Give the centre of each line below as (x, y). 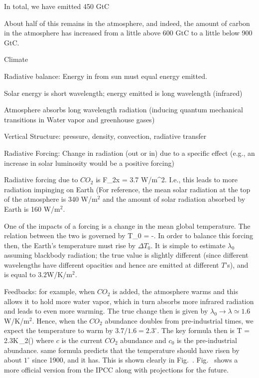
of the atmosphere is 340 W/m (51, 199)
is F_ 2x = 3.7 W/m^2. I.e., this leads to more (167, 180)
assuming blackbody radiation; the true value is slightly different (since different (126, 255)
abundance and (143, 340)
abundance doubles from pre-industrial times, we (179, 320)
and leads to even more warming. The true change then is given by (106, 311)
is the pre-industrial (207, 340)
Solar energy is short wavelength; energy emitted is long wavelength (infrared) (123, 93)
